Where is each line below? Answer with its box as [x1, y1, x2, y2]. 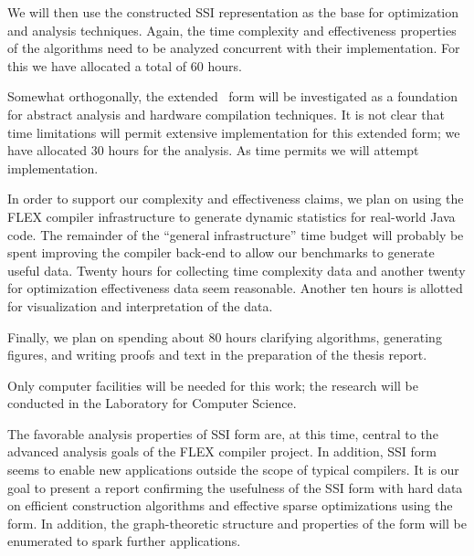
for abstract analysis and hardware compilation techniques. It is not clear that [7, 104, 445, 123]
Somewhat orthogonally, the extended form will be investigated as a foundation [7, 87, 458, 106]
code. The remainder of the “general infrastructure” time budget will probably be [7, 225, 464, 244]
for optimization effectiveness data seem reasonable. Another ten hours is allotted [7, 278, 463, 298]
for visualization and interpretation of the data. [7, 296, 273, 315]
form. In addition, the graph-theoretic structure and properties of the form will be [7, 513, 467, 532]
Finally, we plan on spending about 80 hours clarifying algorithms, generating [7, 327, 442, 346]
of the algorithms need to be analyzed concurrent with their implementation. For [7, 38, 460, 58]
